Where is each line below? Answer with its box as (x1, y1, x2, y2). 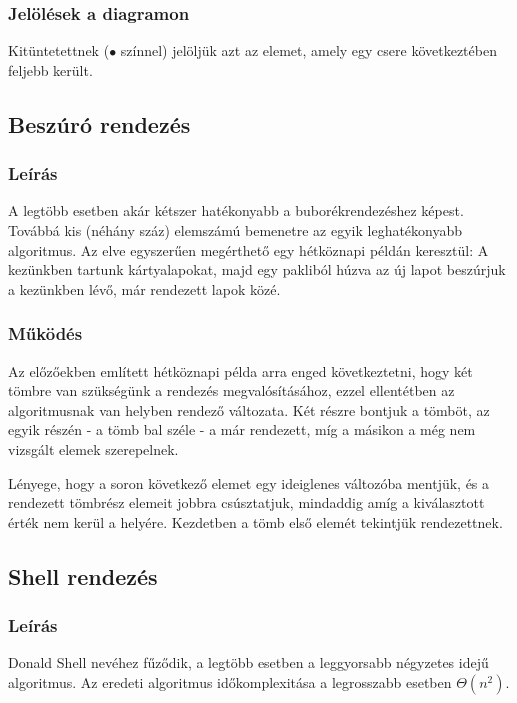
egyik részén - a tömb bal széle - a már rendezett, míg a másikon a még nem (8, 419, 476, 440)
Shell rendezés (8, 560, 158, 591)
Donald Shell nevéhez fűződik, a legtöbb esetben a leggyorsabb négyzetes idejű (8, 652, 489, 673)
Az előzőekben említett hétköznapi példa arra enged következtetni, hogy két (8, 360, 473, 381)
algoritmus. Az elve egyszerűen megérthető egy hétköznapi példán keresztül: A (8, 239, 489, 260)
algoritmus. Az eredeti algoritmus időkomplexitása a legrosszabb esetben (8, 671, 452, 692)
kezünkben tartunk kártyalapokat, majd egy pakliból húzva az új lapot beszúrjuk (8, 259, 506, 280)
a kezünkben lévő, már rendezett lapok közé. (8, 278, 281, 299)
